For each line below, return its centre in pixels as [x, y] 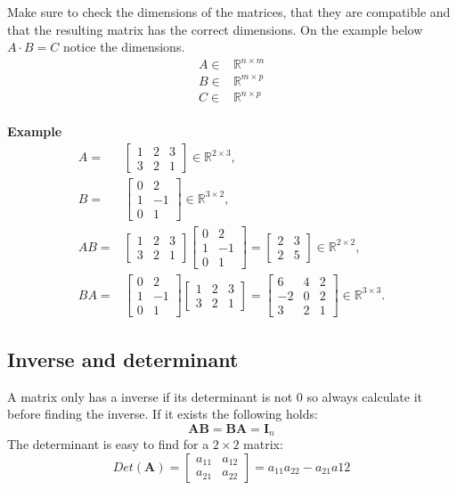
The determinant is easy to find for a [108, 444]
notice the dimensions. [124, 47]
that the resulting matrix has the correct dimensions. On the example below [215, 29]
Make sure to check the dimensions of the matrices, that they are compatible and [229, 12]
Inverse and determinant [123, 359]
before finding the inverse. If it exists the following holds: [163, 414]
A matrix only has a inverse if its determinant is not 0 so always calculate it [215, 396]
